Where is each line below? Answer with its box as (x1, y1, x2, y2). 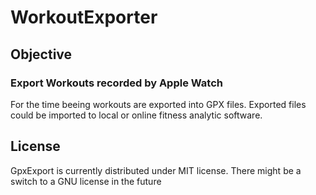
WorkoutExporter (10, 6, 158, 29)
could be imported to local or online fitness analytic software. (10, 109, 263, 121)
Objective (10, 46, 73, 63)
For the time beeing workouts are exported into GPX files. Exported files (10, 98, 307, 110)
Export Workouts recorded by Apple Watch (10, 76, 223, 90)
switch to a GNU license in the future (10, 175, 162, 187)
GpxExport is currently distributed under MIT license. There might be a (10, 164, 302, 176)
